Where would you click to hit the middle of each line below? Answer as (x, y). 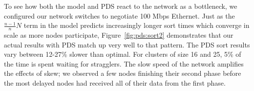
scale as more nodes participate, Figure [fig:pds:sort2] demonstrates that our (119, 35)
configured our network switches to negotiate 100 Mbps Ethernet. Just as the (119, 15)
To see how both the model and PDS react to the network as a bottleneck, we (121, 6)
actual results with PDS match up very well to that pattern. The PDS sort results (127, 44)
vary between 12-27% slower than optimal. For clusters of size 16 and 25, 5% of (123, 54)
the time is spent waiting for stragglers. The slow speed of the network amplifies (124, 63)
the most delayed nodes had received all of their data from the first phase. (115, 82)
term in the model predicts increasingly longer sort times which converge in (137, 25)
